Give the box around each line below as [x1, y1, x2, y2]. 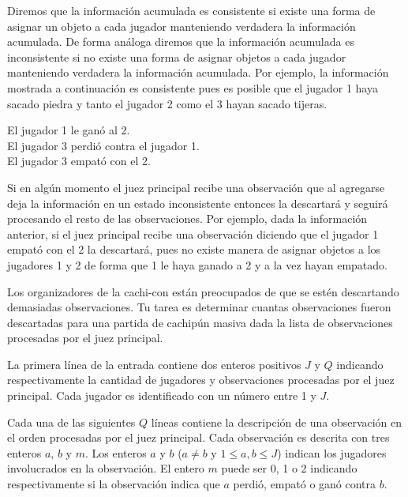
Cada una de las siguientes [7, 413, 136, 430]
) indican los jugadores [277, 444, 387, 461]
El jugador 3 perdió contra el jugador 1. [7, 137, 200, 153]
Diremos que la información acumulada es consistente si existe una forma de [7, 2, 376, 18]
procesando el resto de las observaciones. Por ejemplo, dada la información [7, 210, 368, 227]
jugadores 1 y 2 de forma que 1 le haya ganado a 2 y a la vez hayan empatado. [7, 256, 387, 273]
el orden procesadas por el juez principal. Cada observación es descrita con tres [7, 429, 390, 446]
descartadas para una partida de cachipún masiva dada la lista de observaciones [7, 314, 393, 330]
